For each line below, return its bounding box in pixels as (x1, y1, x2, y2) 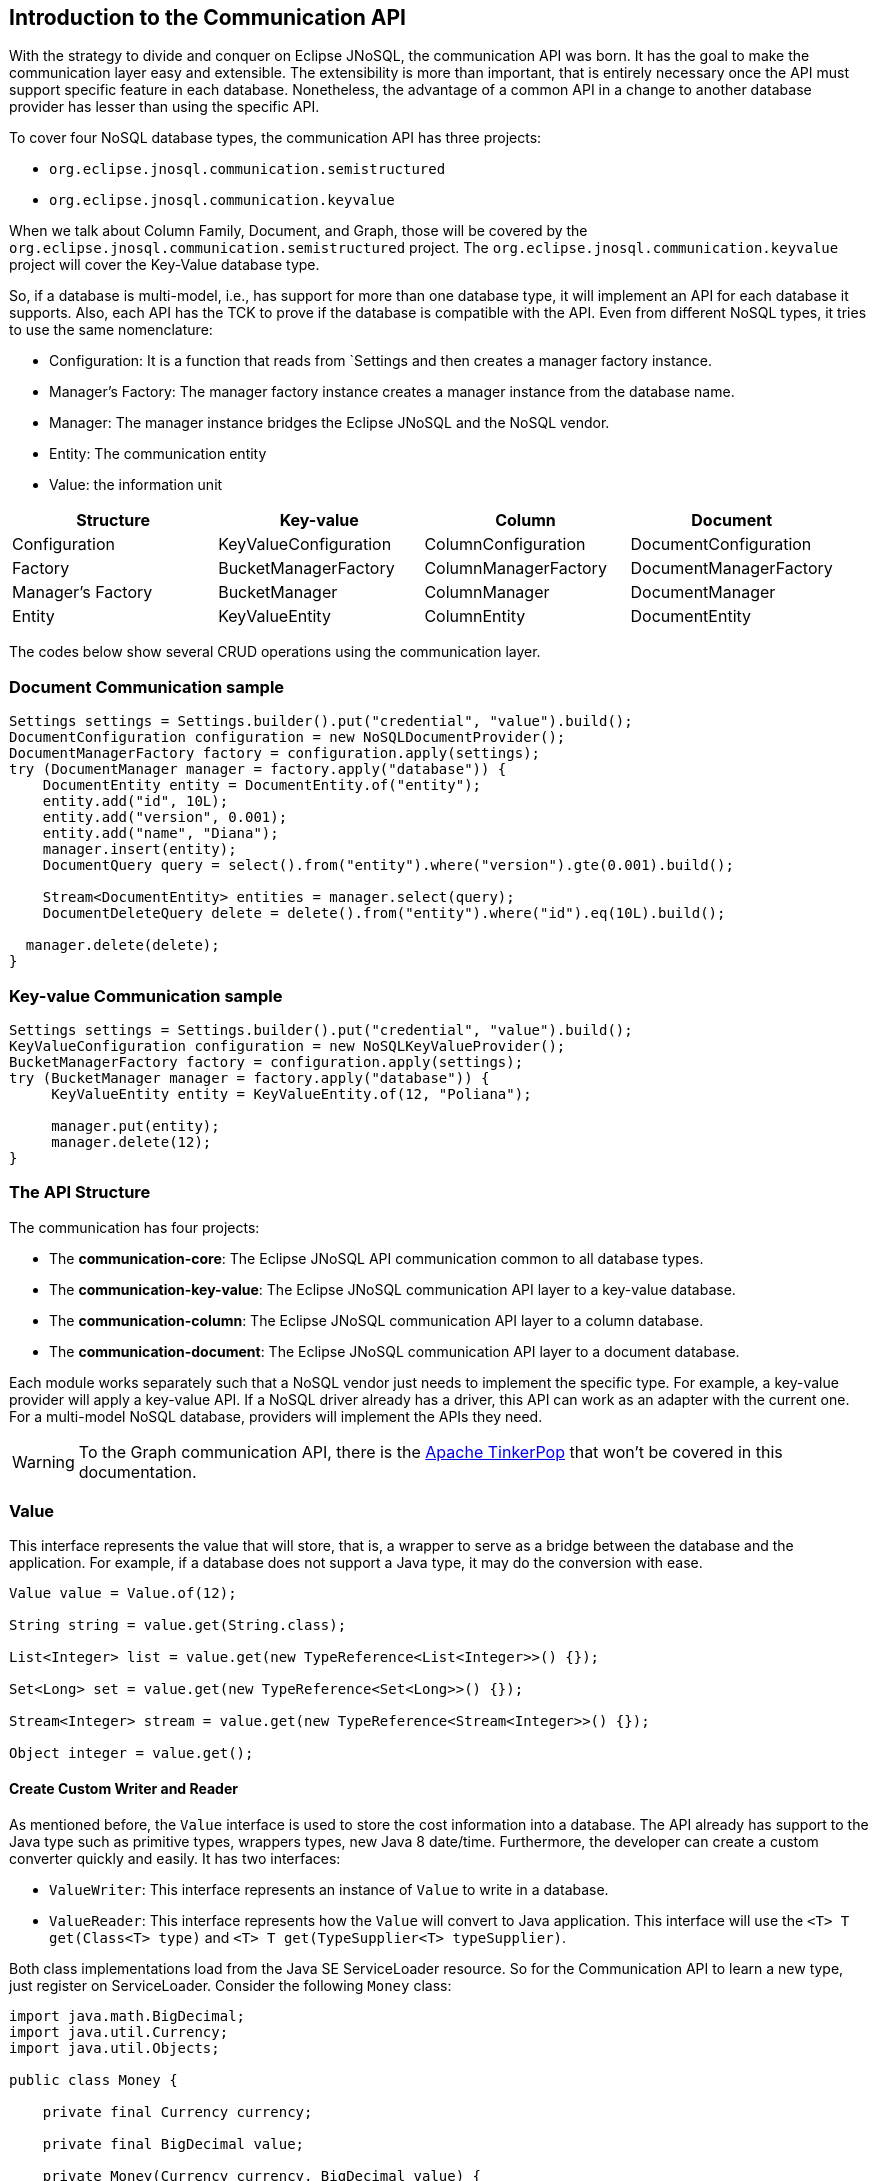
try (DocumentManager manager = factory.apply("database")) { (9, 761, 507, 778)
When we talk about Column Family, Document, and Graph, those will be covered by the (9, 222, 588, 240)
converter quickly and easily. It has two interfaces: (9, 1849, 341, 1867)
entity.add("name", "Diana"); (42, 825, 279, 842)
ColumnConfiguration (424, 534, 586, 555)
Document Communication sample (9, 676, 285, 697)
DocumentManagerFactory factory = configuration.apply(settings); (9, 745, 541, 762)
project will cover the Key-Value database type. (9, 256, 320, 274)
